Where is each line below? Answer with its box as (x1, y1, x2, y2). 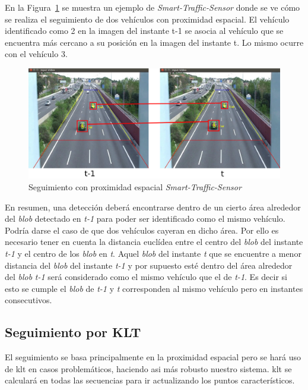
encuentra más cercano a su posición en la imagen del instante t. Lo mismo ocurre (5, 36, 304, 48)
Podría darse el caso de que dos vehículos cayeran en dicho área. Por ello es (5, 224, 279, 236)
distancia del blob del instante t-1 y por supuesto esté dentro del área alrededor (5, 259, 293, 271)
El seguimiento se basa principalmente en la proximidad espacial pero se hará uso (5, 351, 301, 363)
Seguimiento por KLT (5, 323, 141, 341)
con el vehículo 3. (5, 48, 68, 60)
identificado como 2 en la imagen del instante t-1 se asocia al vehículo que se (5, 24, 284, 37)
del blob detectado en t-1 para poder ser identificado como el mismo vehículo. (5, 212, 285, 225)
